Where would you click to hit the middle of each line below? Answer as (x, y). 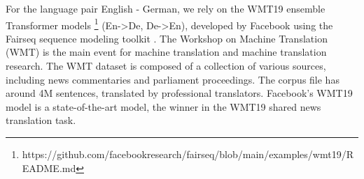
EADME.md (49, 168)
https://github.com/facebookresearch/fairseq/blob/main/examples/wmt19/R (188, 154)
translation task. (41, 120)
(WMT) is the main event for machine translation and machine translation (166, 52)
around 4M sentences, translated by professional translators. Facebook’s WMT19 (179, 93)
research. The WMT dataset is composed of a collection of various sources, (166, 66)
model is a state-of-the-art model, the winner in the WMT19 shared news (163, 106)
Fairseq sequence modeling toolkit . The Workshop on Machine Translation (167, 38)
